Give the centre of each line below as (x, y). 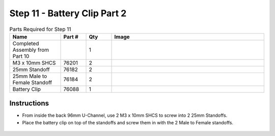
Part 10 (21, 56)
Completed (26, 43)
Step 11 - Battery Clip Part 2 (68, 13)
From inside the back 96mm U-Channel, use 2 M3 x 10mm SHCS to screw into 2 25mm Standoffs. (125, 115)
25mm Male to (30, 76)
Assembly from (31, 50)
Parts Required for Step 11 (40, 29)
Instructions (29, 103)
